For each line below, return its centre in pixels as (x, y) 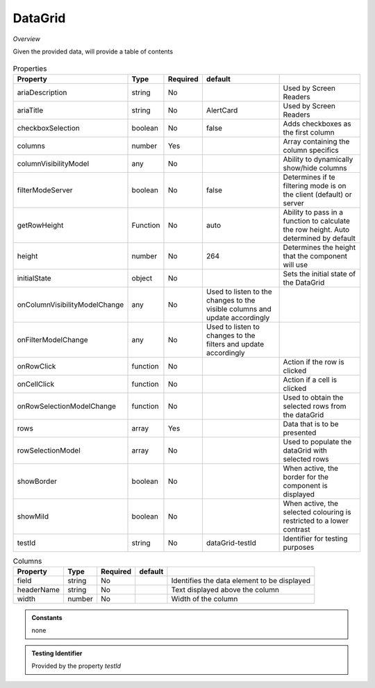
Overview (27, 39)
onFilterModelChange (52, 339)
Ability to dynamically (318, 159)
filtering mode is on (315, 185)
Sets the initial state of (319, 274)
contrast (297, 529)
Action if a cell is (310, 380)
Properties (30, 68)
